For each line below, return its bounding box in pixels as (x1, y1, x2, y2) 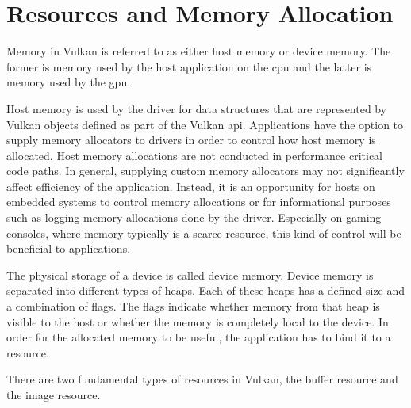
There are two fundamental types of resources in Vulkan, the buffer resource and (6, 371, 398, 387)
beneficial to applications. (6, 240, 131, 257)
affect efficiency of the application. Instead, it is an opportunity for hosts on (6, 177, 375, 194)
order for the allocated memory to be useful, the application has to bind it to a (6, 329, 391, 345)
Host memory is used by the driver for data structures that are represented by (6, 100, 387, 116)
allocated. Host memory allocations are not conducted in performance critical (6, 147, 383, 163)
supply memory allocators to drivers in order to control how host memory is (6, 132, 376, 148)
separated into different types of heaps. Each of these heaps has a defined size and (6, 282, 405, 299)
